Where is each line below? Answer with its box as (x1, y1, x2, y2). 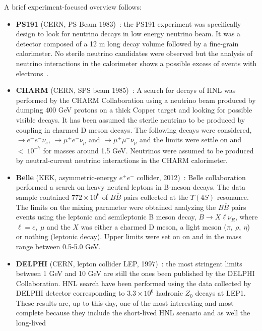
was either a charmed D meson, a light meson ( (81, 221, 227, 232)
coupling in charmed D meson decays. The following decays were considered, (16, 124, 252, 135)
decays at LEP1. (195, 288, 246, 298)
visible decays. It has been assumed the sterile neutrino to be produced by (16, 114, 245, 125)
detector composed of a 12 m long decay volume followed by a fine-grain (16, 38, 239, 48)
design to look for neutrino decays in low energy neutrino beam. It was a (16, 28, 241, 39)
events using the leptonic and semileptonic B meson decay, (16, 211, 196, 222)
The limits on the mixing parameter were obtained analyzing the (16, 201, 216, 212)
